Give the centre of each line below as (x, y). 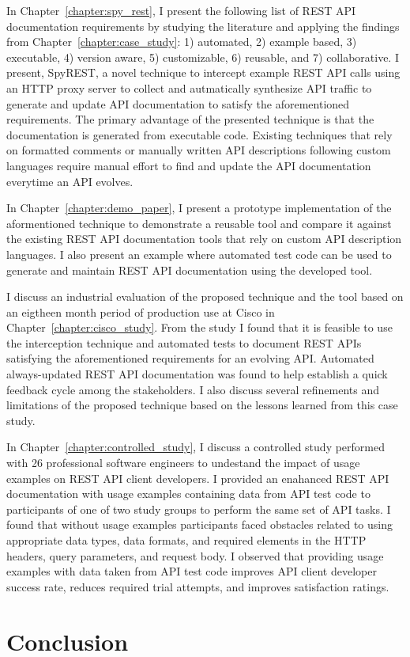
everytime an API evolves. (70, 181)
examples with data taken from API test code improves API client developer (192, 571)
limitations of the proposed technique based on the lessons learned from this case (202, 405)
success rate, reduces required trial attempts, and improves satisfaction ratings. (198, 586)
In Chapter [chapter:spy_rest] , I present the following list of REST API (181, 10)
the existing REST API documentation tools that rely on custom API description (204, 239)
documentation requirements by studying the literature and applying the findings (203, 26)
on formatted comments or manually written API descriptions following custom (199, 150)
